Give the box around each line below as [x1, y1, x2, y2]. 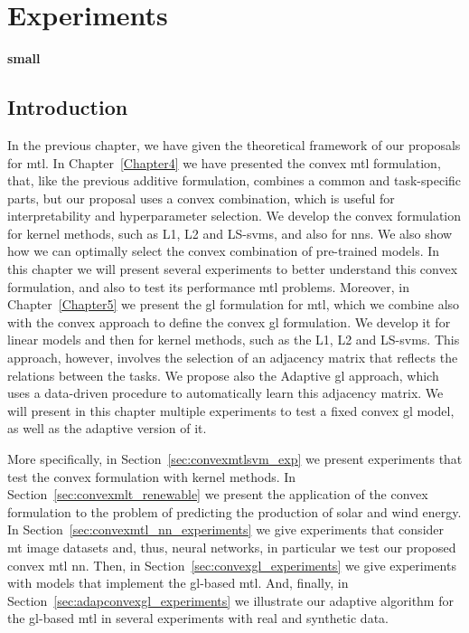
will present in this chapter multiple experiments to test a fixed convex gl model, [7, 401, 455, 420]
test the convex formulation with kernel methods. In [7, 467, 296, 486]
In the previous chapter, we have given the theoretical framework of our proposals [7, 135, 461, 154]
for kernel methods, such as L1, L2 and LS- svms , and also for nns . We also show [7, 223, 453, 242]
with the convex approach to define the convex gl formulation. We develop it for [7, 312, 451, 331]
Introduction [7, 93, 128, 121]
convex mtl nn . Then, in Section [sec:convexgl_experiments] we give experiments [7, 555, 456, 574]
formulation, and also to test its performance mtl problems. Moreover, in [7, 277, 410, 296]
